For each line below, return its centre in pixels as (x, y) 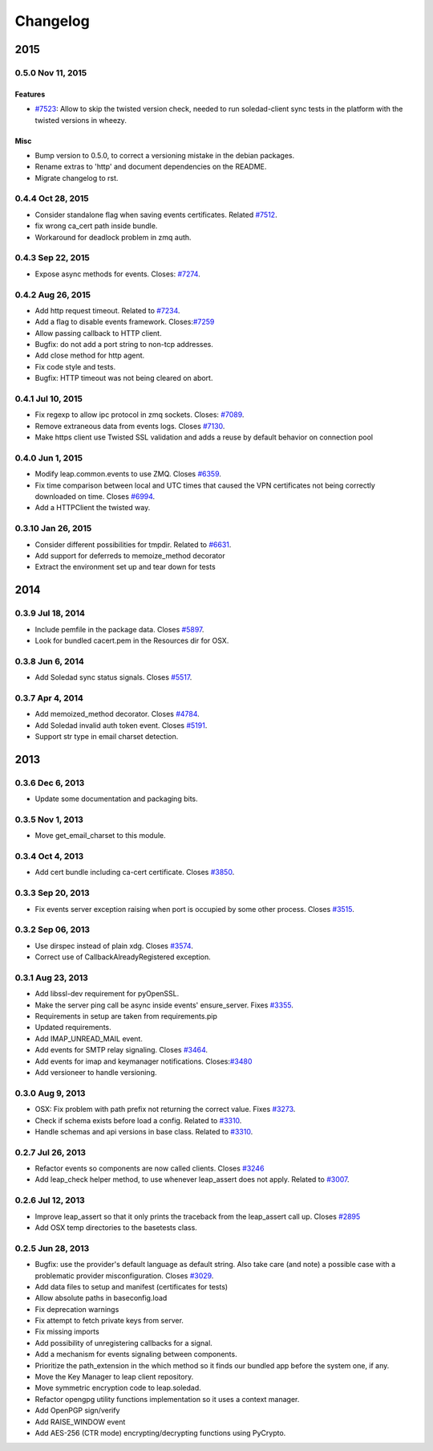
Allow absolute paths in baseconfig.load (101, 1298)
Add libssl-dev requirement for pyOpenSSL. (107, 994)
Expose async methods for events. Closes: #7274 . (117, 274)
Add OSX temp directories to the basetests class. (116, 1227)
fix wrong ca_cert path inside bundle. (96, 226)
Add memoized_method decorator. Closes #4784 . (117, 714)
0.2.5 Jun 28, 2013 (52, 1248)
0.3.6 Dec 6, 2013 (50, 783)
